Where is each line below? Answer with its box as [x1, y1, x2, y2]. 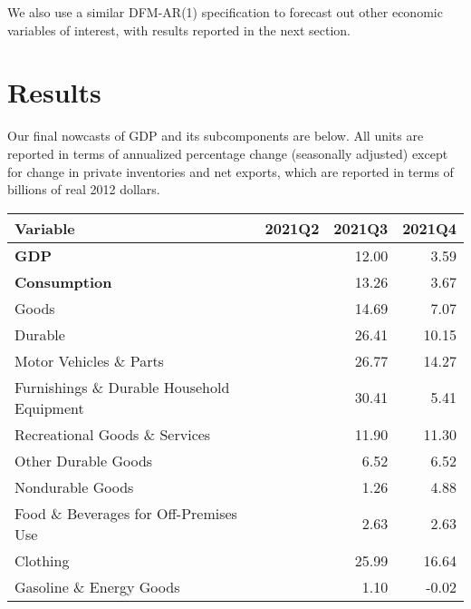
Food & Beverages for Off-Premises [14, 502, 237, 524]
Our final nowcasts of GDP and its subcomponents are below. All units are [7, 126, 424, 145]
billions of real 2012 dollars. [7, 180, 160, 199]
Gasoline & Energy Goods [14, 575, 180, 597]
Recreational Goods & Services [14, 423, 211, 445]
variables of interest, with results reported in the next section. [7, 20, 351, 39]
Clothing [14, 549, 70, 571]
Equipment [14, 397, 84, 418]
